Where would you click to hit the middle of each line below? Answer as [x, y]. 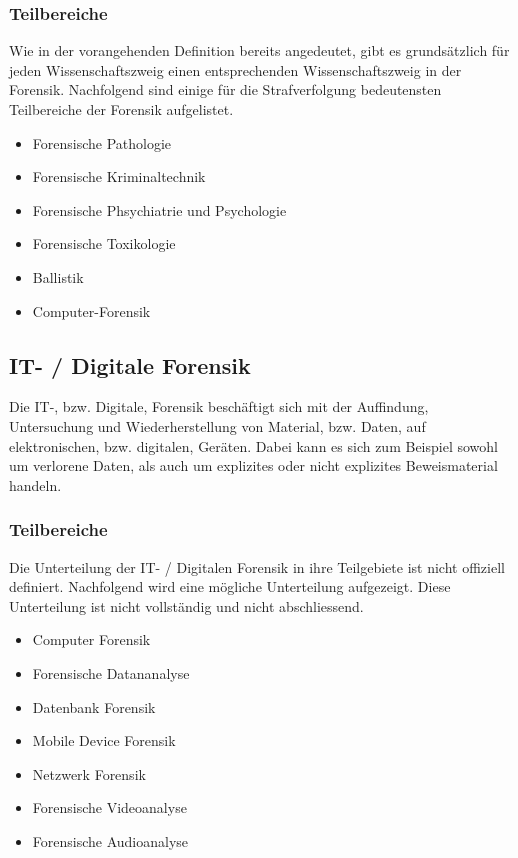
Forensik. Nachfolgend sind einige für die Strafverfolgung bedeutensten [225, 89]
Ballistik [58, 276]
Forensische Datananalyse [111, 672]
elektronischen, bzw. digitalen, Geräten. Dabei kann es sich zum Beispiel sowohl [253, 445]
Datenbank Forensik [94, 706]
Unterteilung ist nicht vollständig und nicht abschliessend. [186, 605]
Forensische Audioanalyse [110, 840]
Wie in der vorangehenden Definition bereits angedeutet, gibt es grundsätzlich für [259, 50]
